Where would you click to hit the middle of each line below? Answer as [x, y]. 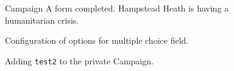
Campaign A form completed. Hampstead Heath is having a [117, 8]
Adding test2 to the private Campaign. [79, 60]
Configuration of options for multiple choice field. [97, 40]
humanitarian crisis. [42, 20]
